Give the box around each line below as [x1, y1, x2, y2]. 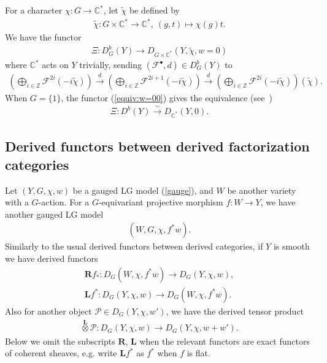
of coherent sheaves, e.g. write [5, 346, 117, 359]
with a [5, 196, 29, 208]
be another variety [227, 183, 296, 196]
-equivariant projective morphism [98, 196, 223, 208]
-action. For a [38, 196, 90, 208]
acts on [42, 58, 69, 71]
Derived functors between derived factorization [5, 137, 310, 156]
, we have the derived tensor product [166, 304, 304, 317]
